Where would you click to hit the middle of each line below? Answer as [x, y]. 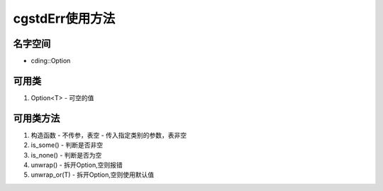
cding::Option [51, 61]
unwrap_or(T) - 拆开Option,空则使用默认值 [93, 175]
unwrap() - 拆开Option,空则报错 [77, 165]
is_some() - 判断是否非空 [67, 145]
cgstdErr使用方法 [64, 18]
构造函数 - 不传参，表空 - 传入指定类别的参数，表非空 [109, 135]
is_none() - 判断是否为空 [66, 155]
